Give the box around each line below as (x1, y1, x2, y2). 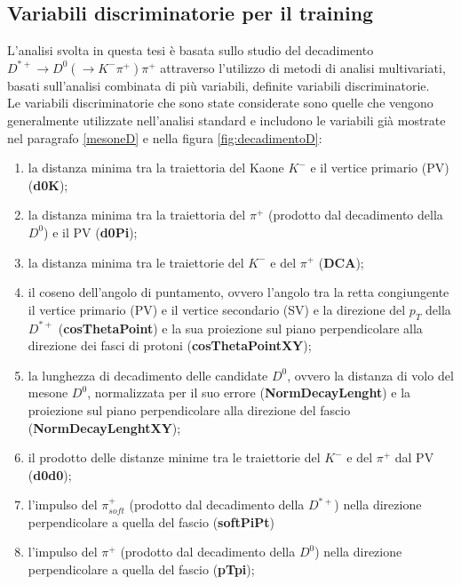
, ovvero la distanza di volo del (287, 365, 454, 384)
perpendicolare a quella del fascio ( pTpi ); (28, 560, 255, 579)
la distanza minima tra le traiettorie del (28, 252, 244, 271)
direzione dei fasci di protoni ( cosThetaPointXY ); (28, 336, 312, 355)
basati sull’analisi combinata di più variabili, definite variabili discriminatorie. (7, 76, 430, 94)
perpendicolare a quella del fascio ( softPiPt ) (28, 512, 274, 531)
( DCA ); (318, 252, 364, 271)
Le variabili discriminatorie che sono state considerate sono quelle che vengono (7, 93, 433, 112)
